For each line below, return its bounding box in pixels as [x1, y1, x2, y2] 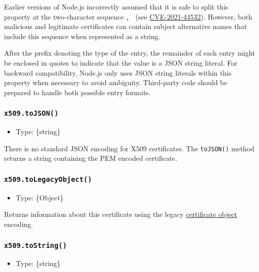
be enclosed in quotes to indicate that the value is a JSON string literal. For [4, 58, 237, 68]
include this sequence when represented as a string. [4, 31, 160, 41]
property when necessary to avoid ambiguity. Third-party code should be [4, 77, 227, 88]
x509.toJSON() [4, 109, 58, 118]
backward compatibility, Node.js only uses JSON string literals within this [4, 67, 231, 78]
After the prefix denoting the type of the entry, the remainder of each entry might [4, 48, 255, 58]
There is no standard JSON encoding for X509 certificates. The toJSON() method [4, 143, 254, 153]
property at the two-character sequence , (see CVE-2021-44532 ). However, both [4, 11, 252, 22]
